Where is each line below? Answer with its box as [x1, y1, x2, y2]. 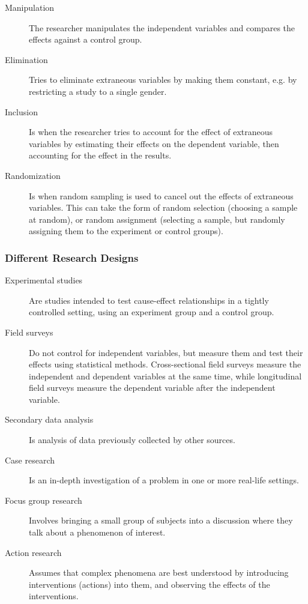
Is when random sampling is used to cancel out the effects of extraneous [29, 189, 294, 202]
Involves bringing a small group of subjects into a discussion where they [29, 514, 293, 527]
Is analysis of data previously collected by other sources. [29, 433, 235, 446]
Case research [5, 453, 55, 466]
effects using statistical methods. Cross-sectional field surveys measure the [29, 358, 301, 370]
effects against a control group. [29, 33, 142, 46]
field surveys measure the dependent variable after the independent [29, 381, 276, 394]
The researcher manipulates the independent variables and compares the [29, 21, 295, 34]
